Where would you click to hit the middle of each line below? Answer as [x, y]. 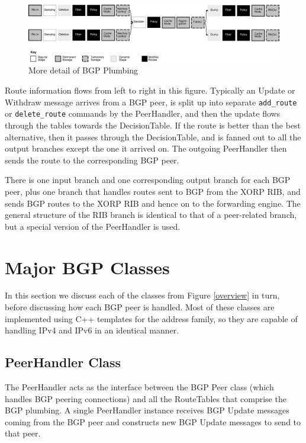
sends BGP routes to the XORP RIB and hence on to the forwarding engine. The [153, 203]
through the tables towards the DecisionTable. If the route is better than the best [153, 125]
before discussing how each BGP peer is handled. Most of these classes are [140, 307]
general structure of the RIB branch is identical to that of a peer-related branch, [151, 215]
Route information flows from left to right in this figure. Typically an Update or [150, 90]
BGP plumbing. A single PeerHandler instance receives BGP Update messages [147, 410]
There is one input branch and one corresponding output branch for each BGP [148, 180]
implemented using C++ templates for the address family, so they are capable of [151, 318]
